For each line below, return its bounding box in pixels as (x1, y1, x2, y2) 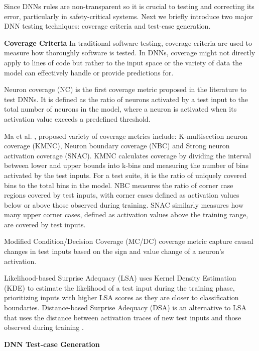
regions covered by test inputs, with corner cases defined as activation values (4, 190, 239, 200)
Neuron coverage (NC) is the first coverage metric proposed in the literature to (4, 84, 247, 95)
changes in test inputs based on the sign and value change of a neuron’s (4, 246, 224, 256)
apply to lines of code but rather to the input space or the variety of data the (4, 57, 242, 67)
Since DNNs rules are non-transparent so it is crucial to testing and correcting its (4, 1, 254, 11)
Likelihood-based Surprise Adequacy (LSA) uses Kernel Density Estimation (4, 273, 236, 283)
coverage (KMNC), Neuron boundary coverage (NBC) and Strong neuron (4, 140, 230, 151)
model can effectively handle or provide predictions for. (4, 67, 174, 77)
